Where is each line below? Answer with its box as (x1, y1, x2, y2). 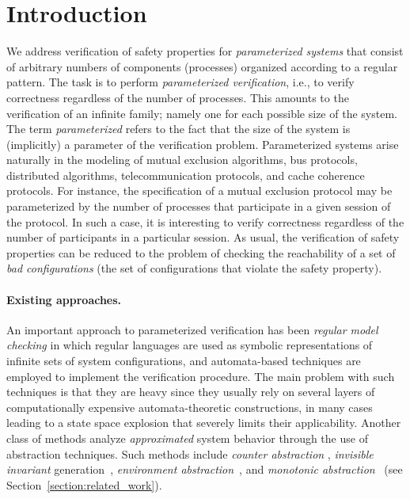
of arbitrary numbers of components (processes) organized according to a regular (6, 58, 398, 74)
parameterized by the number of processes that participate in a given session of (6, 198, 391, 215)
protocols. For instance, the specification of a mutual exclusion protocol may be (6, 182, 393, 199)
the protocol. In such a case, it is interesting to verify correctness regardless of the (6, 213, 404, 230)
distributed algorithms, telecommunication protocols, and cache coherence (6, 166, 365, 183)
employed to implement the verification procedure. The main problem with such (6, 368, 395, 384)
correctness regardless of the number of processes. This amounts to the (6, 89, 349, 105)
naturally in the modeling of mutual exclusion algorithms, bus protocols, (6, 151, 358, 168)
